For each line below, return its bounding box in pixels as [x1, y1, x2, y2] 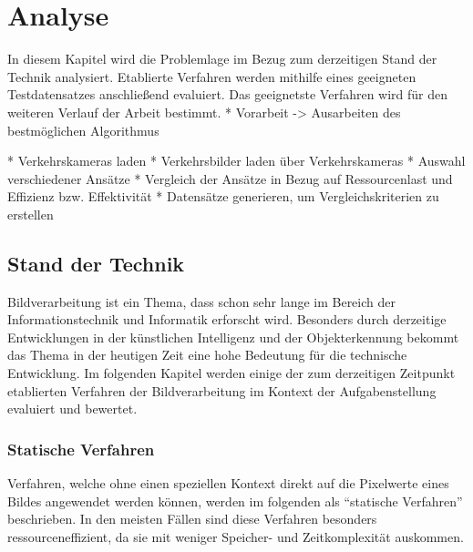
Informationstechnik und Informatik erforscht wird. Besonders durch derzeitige [7, 310, 447, 329]
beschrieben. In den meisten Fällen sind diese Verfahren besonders [7, 509, 377, 528]
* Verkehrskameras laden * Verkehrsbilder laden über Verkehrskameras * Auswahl [7, 151, 466, 170]
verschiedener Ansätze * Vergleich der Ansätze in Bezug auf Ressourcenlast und [7, 169, 453, 188]
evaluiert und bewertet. [7, 399, 138, 418]
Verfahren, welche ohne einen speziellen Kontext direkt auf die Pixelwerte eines [7, 474, 449, 493]
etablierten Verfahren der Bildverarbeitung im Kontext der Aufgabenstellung [7, 381, 437, 400]
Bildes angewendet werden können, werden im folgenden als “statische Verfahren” [7, 491, 463, 510]
